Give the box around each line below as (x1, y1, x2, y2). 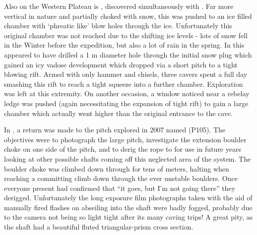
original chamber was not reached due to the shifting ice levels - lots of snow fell (4, 30, 248, 40)
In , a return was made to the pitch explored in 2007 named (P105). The (4, 124, 226, 135)
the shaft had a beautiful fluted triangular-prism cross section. (4, 222, 193, 232)
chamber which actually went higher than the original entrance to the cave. (4, 108, 233, 118)
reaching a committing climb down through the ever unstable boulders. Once (4, 173, 238, 183)
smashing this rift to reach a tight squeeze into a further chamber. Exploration (4, 78, 243, 89)
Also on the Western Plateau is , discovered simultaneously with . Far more (4, 1, 234, 11)
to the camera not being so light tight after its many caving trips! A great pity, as (4, 212, 253, 222)
